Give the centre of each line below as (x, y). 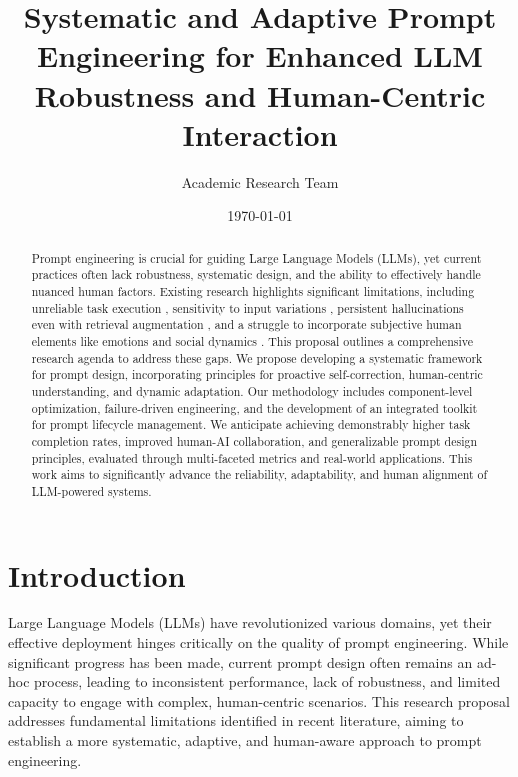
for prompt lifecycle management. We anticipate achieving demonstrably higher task (251, 424)
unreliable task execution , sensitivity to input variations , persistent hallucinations (247, 307)
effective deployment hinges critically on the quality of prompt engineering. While (258, 642)
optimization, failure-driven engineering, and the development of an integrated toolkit (254, 407)
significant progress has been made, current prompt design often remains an (240, 661)
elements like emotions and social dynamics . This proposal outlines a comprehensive (252, 340)
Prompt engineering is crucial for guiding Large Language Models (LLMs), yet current (256, 257)
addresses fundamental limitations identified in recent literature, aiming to (236, 720)
